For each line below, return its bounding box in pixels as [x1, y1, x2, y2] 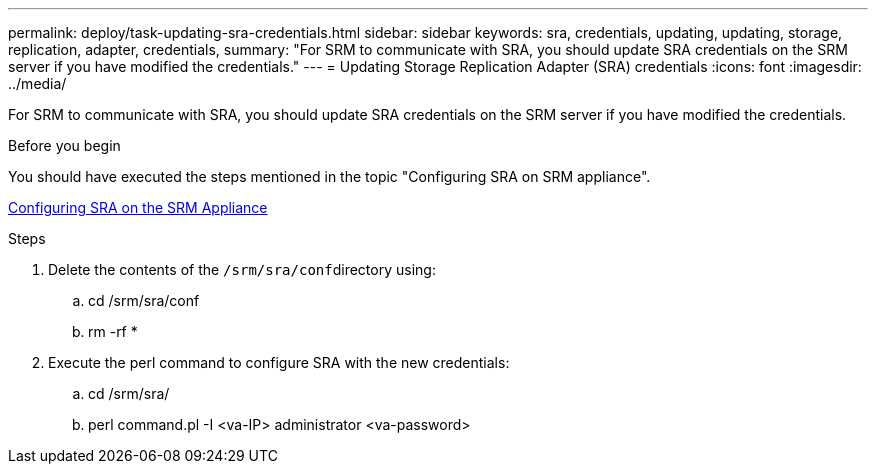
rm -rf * [88, 323, 138, 340]
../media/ [8, 75, 67, 92]
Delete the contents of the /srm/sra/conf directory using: [48, 261, 436, 278]
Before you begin [8, 137, 121, 154]
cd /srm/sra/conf [88, 292, 200, 309]
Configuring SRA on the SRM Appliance [8, 199, 268, 216]
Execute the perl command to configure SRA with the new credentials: [48, 354, 510, 371]
